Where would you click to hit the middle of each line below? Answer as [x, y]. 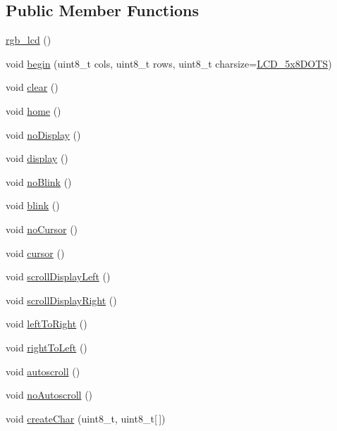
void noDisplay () [43, 134]
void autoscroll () [43, 371]
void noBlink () [39, 181]
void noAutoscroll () [49, 395]
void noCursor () [42, 229]
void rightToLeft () [47, 347]
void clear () [32, 87]
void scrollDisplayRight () [61, 300]
